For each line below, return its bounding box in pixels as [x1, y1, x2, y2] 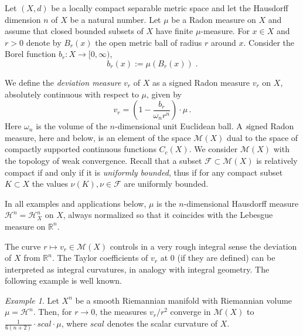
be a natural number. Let [70, 13, 161, 25]
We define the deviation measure [5, 76, 121, 88]
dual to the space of [227, 131, 298, 143]
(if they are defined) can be [177, 251, 275, 264]
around [211, 36, 236, 48]
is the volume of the [36, 120, 107, 132]
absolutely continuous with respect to [5, 88, 139, 100]
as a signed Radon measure [152, 76, 250, 88]
